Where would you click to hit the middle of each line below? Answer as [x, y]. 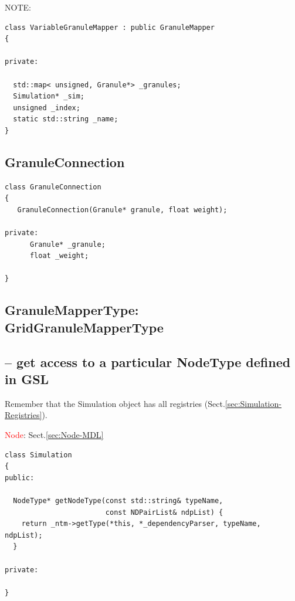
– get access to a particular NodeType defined [148, 361]
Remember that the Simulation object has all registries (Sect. [115, 403]
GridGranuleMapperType [84, 327]
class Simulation [38, 455]
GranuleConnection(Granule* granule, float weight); [122, 210]
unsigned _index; [47, 108]
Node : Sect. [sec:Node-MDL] [54, 435]
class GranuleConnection [53, 187]
